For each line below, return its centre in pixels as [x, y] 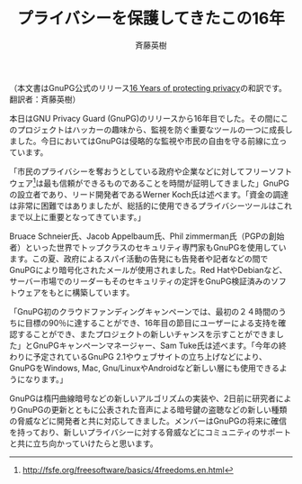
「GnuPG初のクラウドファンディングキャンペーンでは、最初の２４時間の [144, 311]
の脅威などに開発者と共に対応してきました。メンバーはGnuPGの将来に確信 [148, 421]
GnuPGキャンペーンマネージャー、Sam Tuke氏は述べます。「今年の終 [160, 345]
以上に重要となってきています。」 [85, 216]
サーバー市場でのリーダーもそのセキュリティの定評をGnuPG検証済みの [140, 281]
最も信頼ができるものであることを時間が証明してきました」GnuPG [166, 183]
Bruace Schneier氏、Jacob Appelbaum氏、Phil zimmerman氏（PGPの [139, 236]
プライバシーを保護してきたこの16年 [151, 18]
